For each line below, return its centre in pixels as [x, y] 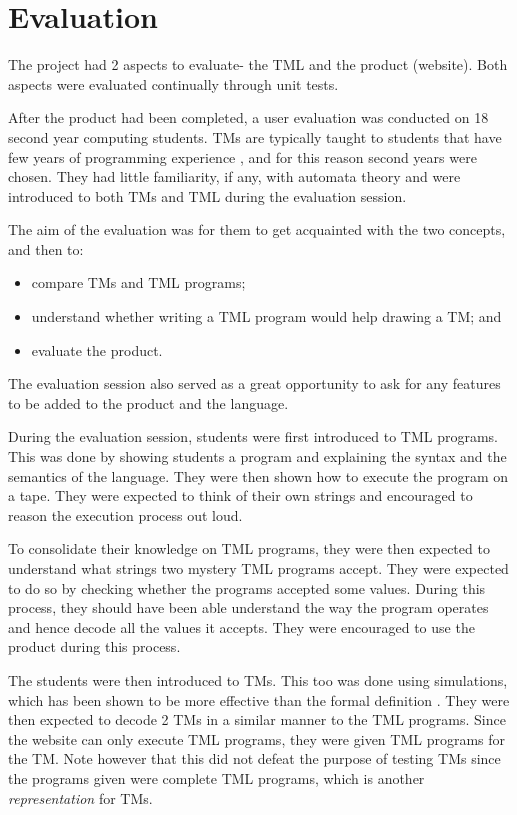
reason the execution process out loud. [125, 514]
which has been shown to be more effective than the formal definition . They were [259, 699]
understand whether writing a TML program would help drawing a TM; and [266, 316]
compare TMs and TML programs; [138, 282]
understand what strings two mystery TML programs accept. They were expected [258, 568]
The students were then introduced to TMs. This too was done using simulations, [258, 679]
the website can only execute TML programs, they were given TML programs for [257, 738]
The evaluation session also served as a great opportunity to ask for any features [254, 383]
